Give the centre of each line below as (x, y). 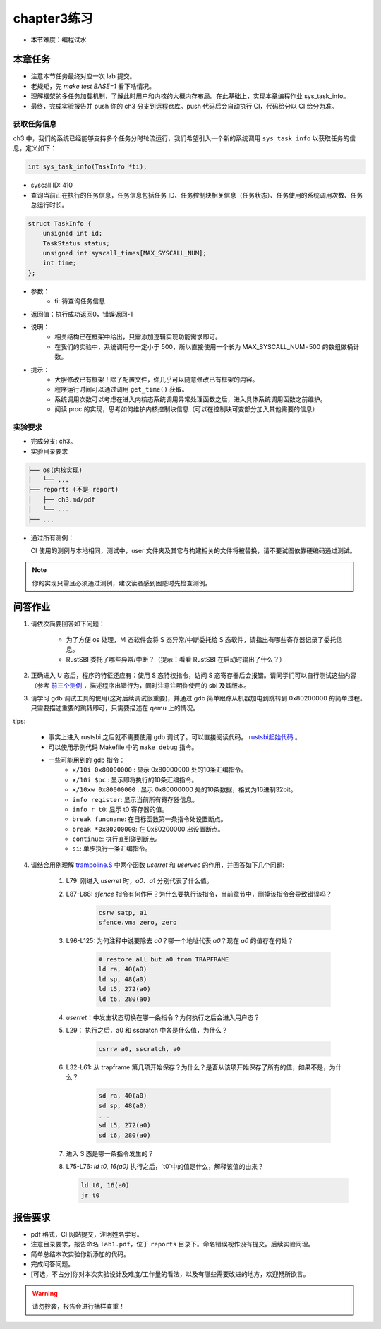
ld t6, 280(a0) (125, 999)
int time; (60, 263)
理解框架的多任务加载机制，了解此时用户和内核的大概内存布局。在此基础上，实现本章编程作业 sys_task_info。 (190, 96)
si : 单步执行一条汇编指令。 (112, 849)
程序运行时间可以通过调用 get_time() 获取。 (121, 389)
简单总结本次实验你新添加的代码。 (80, 1254)
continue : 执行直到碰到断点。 (117, 839)
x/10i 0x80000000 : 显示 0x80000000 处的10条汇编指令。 (160, 770)
